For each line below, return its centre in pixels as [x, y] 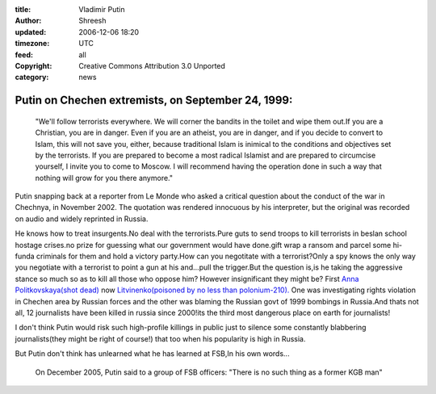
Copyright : [34, 65]
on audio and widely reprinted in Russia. [82, 219]
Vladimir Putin [102, 9]
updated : [31, 31]
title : [23, 9]
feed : [24, 54]
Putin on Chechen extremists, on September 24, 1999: [154, 101]
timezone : [32, 44]
